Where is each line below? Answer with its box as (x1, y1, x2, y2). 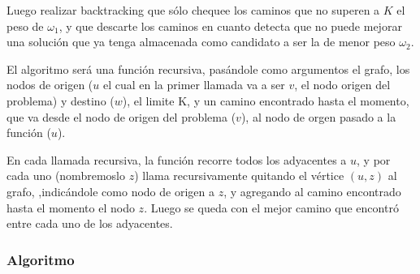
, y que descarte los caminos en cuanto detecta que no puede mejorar (58, 17, 402, 34)
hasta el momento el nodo (6, 199, 135, 216)
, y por (357, 151, 391, 168)
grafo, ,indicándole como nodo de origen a (6, 182, 214, 199)
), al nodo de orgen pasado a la (240, 108, 396, 125)
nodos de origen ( (6, 76, 93, 93)
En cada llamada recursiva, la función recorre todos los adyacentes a (6, 151, 347, 168)
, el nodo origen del (294, 76, 391, 93)
